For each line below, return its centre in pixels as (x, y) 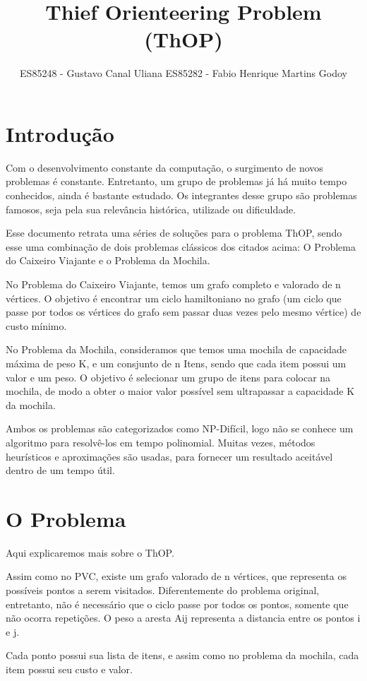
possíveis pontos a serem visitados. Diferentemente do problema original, (163, 590)
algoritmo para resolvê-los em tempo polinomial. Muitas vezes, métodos (161, 442)
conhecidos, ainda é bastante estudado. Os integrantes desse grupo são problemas (181, 195)
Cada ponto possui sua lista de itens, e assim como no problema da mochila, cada (182, 655)
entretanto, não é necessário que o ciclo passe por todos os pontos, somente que (177, 604)
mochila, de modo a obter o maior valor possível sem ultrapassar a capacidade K (180, 391)
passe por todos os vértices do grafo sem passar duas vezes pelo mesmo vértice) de (183, 312)
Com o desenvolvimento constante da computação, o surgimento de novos (164, 167)
